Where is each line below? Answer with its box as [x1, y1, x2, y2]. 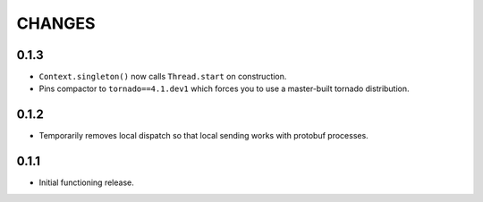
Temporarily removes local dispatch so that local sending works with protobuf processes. [38, 130, 369, 141]
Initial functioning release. [38, 177, 134, 188]
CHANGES [16, 13, 96, 33]
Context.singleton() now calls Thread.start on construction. [38, 72, 287, 82]
